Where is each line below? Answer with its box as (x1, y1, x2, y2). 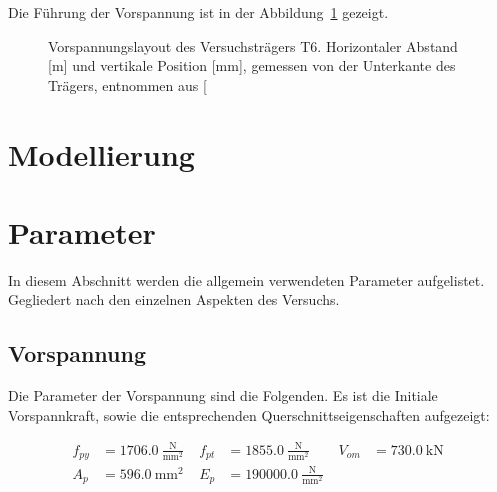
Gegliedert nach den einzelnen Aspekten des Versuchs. (8, 289, 340, 310)
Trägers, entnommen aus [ (48, 74, 207, 95)
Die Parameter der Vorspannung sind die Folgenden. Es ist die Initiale (8, 385, 438, 406)
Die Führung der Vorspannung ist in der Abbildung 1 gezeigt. (8, 2, 389, 22)
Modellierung (8, 133, 195, 174)
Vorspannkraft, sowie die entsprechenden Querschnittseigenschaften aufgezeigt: (8, 404, 490, 425)
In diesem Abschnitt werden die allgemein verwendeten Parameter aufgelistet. (8, 269, 485, 290)
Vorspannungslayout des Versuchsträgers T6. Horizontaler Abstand (48, 35, 458, 56)
